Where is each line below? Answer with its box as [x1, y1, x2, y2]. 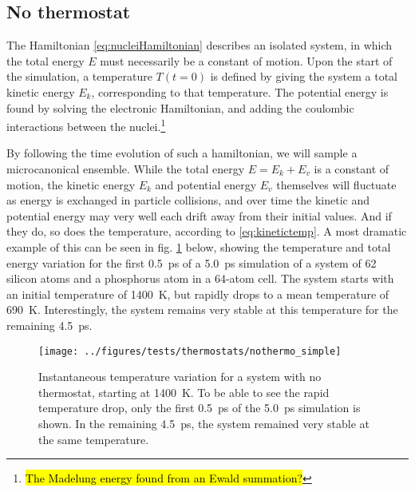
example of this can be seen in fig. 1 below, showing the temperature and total [6, 238, 391, 255]
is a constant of [314, 161, 389, 177]
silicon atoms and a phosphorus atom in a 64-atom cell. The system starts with [6, 270, 394, 287]
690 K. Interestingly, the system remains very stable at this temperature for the [6, 301, 398, 318]
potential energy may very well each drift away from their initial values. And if [6, 207, 392, 224]
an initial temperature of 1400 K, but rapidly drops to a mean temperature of [6, 285, 389, 302]
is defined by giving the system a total [210, 68, 397, 85]
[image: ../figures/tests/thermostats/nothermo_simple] [38, 345, 342, 357]
